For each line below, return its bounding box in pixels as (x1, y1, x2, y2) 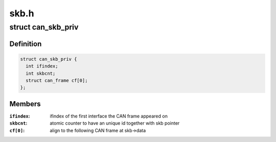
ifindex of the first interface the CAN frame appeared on (50, 113, 168, 119)
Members (9, 100, 41, 108)
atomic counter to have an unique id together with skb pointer (50, 120, 180, 126)
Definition (9, 39, 42, 48)
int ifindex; (26, 63, 58, 69)
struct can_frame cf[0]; (26, 77, 88, 83)
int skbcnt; (26, 70, 56, 76)
